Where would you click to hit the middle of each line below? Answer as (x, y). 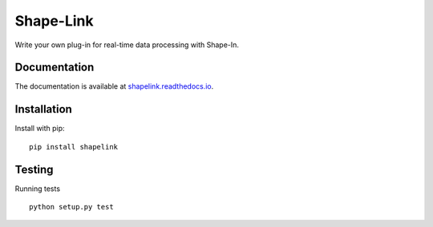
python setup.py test (71, 207)
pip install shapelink (74, 147)
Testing (34, 169)
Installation (43, 109)
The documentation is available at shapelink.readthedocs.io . (114, 86)
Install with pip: (40, 129)
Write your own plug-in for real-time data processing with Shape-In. (127, 45)
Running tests (37, 189)
